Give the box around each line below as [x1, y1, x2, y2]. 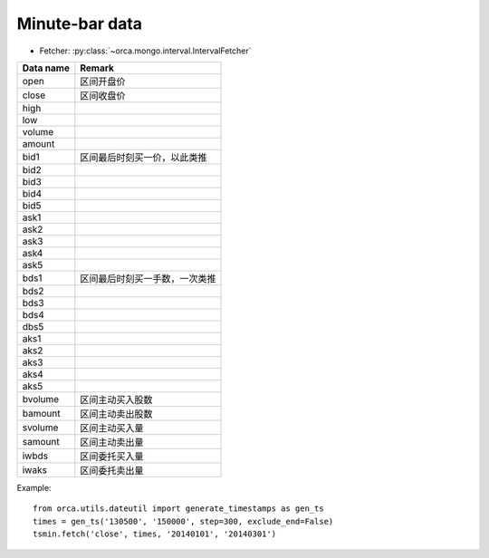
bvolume [22, 392, 60, 405]
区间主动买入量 [80, 421, 144, 434]
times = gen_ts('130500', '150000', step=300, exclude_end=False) [33, 516, 334, 526]
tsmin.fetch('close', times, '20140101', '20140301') [33, 529, 276, 539]
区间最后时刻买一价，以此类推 [80, 150, 207, 163]
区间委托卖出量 [80, 464, 144, 476]
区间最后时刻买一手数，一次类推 [80, 272, 216, 284]
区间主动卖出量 [80, 436, 144, 448]
